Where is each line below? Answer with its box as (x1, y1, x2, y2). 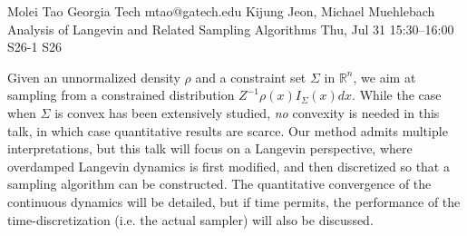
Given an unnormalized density (7, 67, 180, 86)
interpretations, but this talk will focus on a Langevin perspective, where (7, 139, 413, 158)
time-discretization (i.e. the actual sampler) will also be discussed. (7, 210, 374, 229)
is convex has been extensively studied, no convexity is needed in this (54, 103, 440, 122)
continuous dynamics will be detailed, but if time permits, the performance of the (7, 192, 461, 211)
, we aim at (353, 67, 416, 86)
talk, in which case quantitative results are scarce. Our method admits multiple (7, 121, 448, 140)
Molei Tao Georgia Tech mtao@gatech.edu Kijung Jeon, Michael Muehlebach (7, 2, 435, 20)
